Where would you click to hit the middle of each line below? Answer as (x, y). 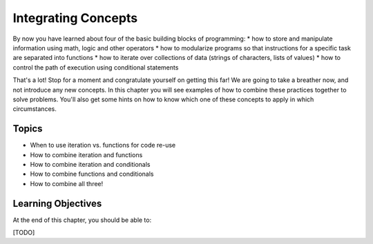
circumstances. (35, 109)
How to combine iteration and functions (86, 154)
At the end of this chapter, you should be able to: (82, 220)
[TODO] (24, 233)
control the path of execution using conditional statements (96, 67)
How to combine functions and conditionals (92, 174)
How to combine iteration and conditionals (90, 164)
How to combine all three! (67, 183)
